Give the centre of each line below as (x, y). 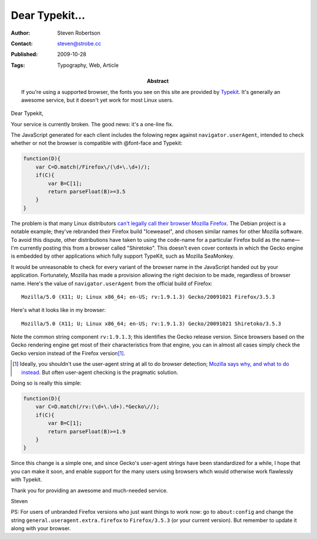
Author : (21, 33)
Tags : (18, 65)
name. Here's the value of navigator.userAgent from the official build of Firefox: (112, 283)
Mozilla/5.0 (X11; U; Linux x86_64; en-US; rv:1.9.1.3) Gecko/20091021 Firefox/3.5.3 (148, 297)
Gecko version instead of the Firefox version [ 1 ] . (68, 353)
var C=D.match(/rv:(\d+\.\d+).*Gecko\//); (97, 407)
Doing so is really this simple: (46, 383)
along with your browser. (41, 528)
